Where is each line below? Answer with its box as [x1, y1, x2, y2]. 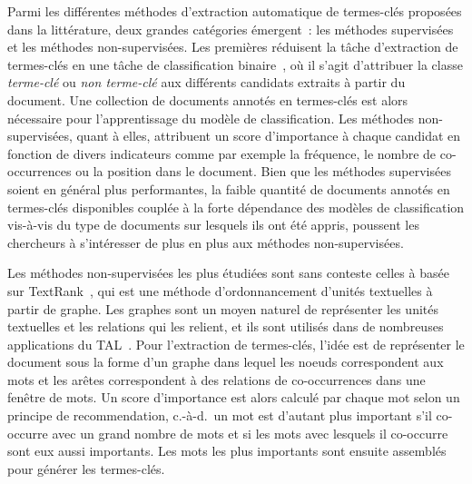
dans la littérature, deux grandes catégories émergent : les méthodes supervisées [7, 19, 454, 38]
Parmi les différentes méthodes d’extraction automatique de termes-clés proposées [7, 2, 462, 20]
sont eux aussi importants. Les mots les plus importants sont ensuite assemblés [7, 441, 447, 460]
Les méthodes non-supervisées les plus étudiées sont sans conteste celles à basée [7, 263, 449, 282]
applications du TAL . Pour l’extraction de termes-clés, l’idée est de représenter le [7, 334, 465, 353]
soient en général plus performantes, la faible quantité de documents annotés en [7, 179, 450, 198]
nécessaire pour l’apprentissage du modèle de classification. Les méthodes [7, 108, 415, 127]
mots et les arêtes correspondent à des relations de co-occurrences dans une [7, 370, 426, 389]
